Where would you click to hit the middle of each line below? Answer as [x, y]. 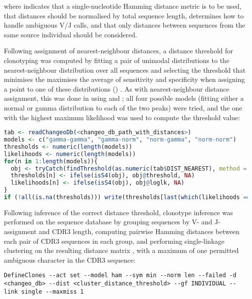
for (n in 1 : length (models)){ [51, 161]
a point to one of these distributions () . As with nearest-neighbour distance [117, 88]
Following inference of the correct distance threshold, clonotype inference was [118, 212]
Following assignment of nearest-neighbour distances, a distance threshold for [119, 51]
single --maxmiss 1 [52, 291]
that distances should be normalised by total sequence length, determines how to [124, 15]
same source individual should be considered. [71, 34]
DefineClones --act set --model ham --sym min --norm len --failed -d [120, 275]
